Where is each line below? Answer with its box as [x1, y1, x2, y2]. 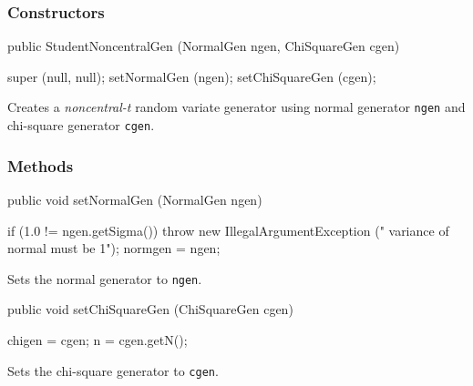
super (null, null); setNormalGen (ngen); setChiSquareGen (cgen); [7, 66, 376, 86]
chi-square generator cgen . [7, 116, 155, 135]
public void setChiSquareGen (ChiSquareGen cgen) [7, 300, 293, 319]
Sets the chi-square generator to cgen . [7, 361, 219, 380]
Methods [7, 154, 74, 177]
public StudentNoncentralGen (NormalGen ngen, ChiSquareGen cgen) [7, 36, 400, 56]
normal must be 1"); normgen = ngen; [7, 239, 221, 258]
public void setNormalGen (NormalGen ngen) [7, 189, 262, 208]
